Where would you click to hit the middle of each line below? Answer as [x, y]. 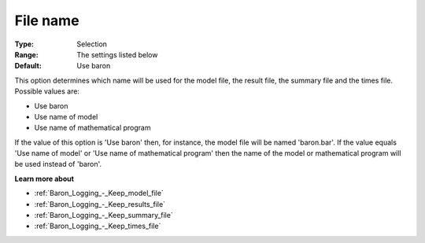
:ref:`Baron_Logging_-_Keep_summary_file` [103, 215]
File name [47, 20]
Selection [92, 44]
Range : [26, 54]
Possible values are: [47, 91]
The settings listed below [117, 54]
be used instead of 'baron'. [58, 164]
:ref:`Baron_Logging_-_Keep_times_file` [98, 226]
